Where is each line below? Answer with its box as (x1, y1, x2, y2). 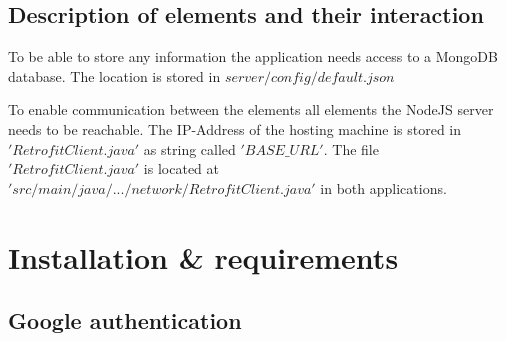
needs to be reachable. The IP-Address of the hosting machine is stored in (8, 118, 462, 139)
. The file (323, 138, 379, 159)
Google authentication (8, 305, 242, 336)
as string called (143, 138, 236, 159)
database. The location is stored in (8, 65, 221, 86)
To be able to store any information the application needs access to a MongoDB (8, 46, 498, 67)
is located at (143, 158, 219, 179)
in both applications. (320, 177, 447, 198)
